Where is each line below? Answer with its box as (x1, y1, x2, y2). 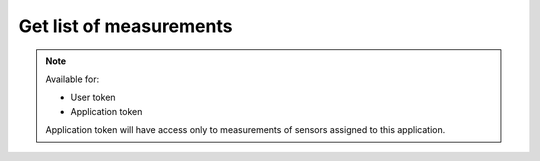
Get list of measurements (18, 15, 233, 37)
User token (70, 91, 116, 104)
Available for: (45, 73, 100, 85)
